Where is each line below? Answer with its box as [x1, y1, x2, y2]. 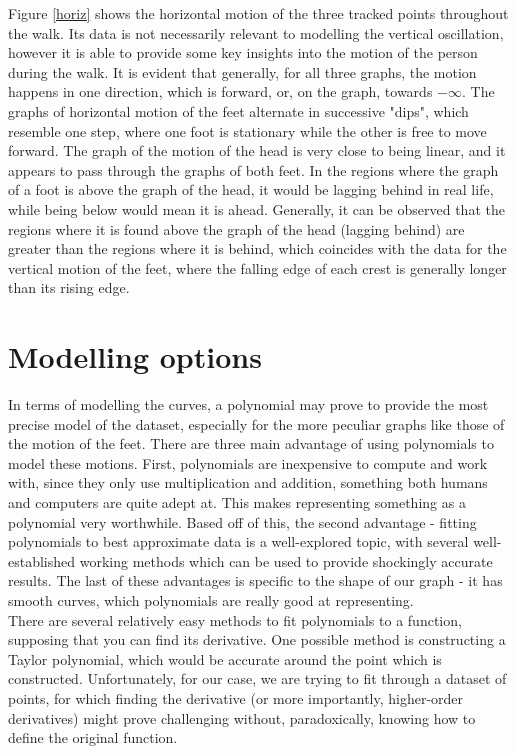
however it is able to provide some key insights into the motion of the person [8, 42, 478, 63]
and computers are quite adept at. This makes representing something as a [8, 492, 466, 512]
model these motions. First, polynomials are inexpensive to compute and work [8, 452, 488, 473]
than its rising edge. [8, 277, 130, 298]
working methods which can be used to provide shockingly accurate [79, 550, 493, 571]
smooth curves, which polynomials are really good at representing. [8, 589, 414, 610]
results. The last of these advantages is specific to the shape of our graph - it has [8, 570, 503, 591]
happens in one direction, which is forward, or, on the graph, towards [8, 81, 433, 102]
